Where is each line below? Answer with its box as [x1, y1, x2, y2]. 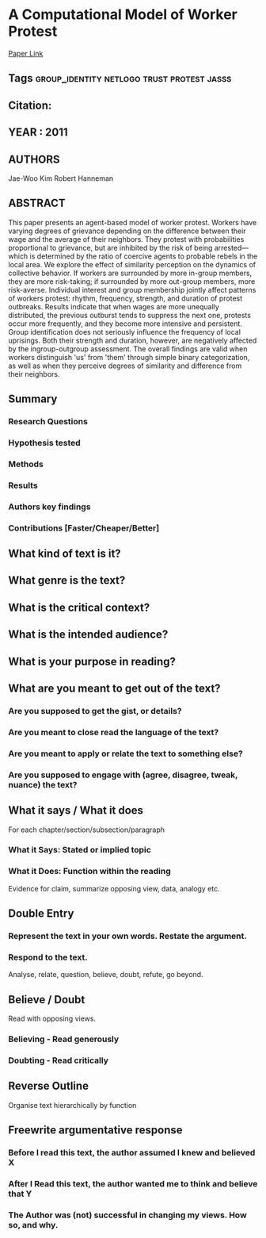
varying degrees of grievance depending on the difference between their [8, 226, 247, 236]
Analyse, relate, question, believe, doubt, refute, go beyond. [8, 970, 203, 979]
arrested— [214, 243, 249, 252]
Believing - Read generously [8, 1033, 120, 1044]
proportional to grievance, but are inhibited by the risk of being [8, 243, 213, 252]
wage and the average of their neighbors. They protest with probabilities [8, 234, 245, 243]
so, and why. [8, 1219, 59, 1230]
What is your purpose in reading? [8, 654, 176, 668]
